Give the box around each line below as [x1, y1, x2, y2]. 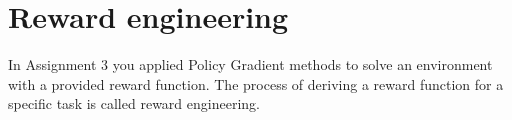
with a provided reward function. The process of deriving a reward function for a [8, 73, 504, 94]
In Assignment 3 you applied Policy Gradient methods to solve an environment [8, 54, 493, 75]
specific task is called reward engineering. [8, 93, 260, 114]
